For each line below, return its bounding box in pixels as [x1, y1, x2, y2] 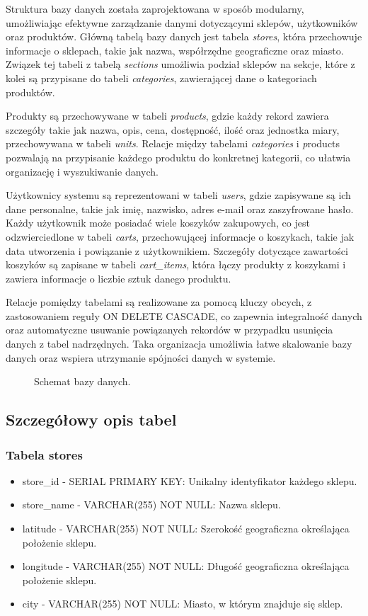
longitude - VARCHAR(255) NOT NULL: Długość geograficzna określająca [22, 559, 350, 574]
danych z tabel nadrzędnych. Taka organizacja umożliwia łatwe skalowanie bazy [6, 336, 352, 351]
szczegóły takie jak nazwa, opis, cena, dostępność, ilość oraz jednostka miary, [6, 122, 340, 137]
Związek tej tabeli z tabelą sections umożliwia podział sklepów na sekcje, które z [6, 57, 355, 72]
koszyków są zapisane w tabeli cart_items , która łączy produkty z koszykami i [6, 257, 346, 272]
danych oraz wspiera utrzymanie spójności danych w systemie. [6, 350, 276, 365]
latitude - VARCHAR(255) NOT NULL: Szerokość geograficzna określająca [22, 521, 350, 536]
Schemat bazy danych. [34, 374, 131, 389]
